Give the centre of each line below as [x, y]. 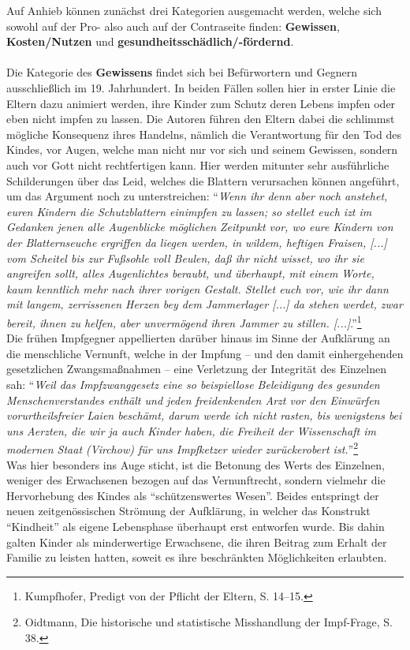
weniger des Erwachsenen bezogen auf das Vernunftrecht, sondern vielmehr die [196, 480]
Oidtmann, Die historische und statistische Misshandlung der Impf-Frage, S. [209, 622]
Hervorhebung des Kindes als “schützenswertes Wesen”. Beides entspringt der [193, 495]
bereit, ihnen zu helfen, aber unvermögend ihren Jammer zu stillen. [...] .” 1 [184, 321]
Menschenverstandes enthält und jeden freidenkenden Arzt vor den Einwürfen [193, 400]
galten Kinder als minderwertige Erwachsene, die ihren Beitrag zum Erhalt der [197, 542]
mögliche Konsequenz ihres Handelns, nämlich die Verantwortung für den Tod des [204, 134]
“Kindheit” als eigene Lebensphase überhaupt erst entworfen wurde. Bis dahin [196, 526]
